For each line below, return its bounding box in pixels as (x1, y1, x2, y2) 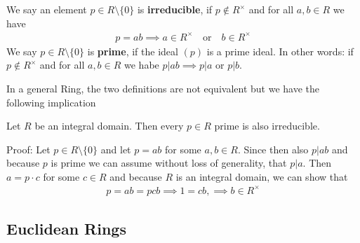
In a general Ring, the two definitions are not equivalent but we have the (6, 81, 319, 95)
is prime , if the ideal (87, 43, 178, 58)
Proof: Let (6, 141, 51, 156)
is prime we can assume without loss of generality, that (51, 155, 287, 170)
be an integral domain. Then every (34, 118, 184, 133)
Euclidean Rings (6, 218, 126, 239)
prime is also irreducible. (214, 118, 320, 133)
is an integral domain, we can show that (175, 169, 348, 183)
